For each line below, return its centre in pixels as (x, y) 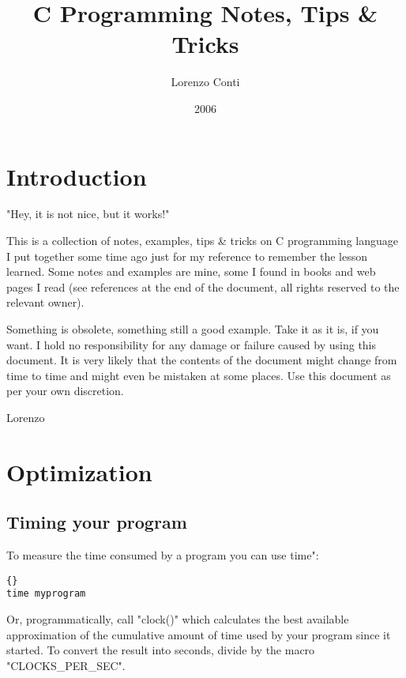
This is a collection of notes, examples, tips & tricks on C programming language (202, 241)
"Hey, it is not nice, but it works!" (88, 214)
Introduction (77, 176)
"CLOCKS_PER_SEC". (66, 665)
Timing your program (97, 522)
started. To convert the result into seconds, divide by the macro (161, 650)
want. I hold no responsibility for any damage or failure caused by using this (192, 344)
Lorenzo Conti (205, 82)
